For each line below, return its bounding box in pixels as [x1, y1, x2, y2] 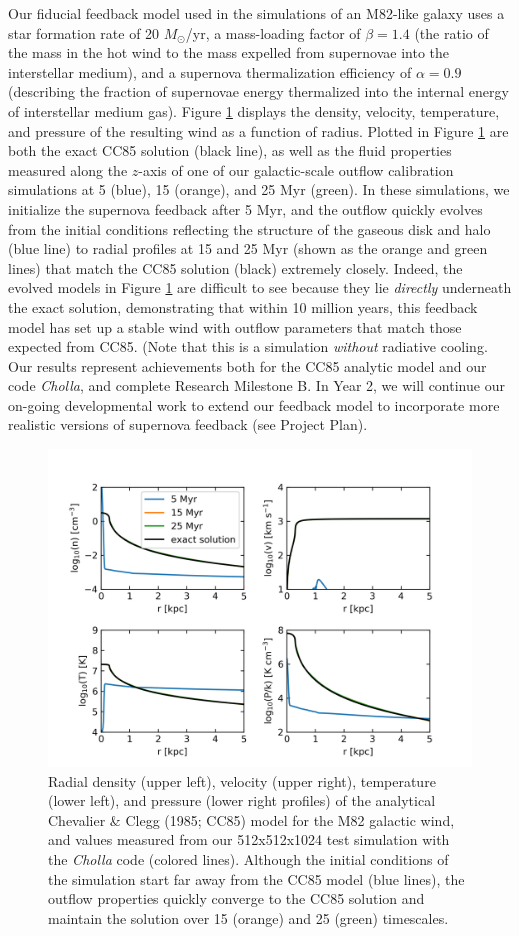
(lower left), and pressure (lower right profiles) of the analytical [48, 790, 436, 811]
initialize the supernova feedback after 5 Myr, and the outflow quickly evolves [8, 198, 483, 219]
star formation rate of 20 [8, 22, 160, 43]
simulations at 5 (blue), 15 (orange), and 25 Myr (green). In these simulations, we [8, 179, 510, 200]
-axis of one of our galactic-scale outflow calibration [138, 159, 454, 180]
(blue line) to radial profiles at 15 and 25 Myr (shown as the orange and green [8, 238, 488, 259]
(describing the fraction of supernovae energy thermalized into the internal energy [8, 81, 509, 102]
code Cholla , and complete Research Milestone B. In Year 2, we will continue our [8, 375, 505, 396]
